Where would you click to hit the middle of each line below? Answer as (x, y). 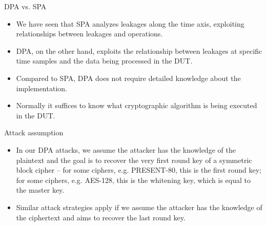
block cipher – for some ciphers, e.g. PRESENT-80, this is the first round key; (139, 170)
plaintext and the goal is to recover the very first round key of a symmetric (134, 160)
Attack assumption (34, 132)
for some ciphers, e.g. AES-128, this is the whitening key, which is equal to (133, 180)
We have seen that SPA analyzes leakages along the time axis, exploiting (130, 23)
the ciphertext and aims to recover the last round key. (101, 217)
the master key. (40, 190)
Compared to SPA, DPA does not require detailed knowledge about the (128, 78)
